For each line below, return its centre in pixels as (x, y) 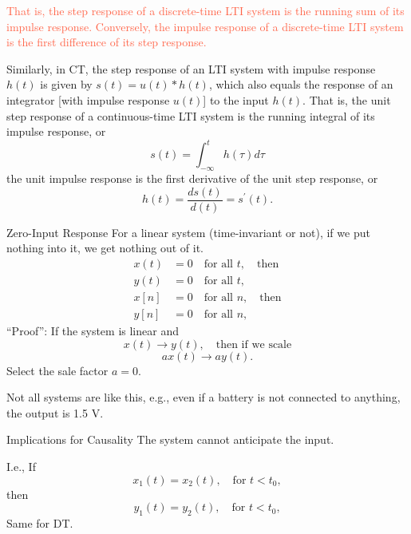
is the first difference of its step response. (107, 42)
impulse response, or (56, 131)
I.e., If (21, 466)
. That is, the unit (347, 99)
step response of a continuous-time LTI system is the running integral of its (191, 115)
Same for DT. (40, 522)
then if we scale (254, 344)
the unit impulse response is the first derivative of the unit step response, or (192, 178)
